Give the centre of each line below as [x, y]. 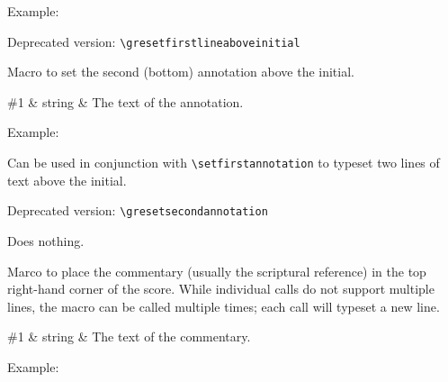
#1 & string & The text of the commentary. [129, 337]
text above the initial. [67, 180]
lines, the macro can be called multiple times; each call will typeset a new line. [224, 306]
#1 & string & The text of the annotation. [125, 101]
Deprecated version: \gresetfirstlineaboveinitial [154, 41]
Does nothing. [46, 240]
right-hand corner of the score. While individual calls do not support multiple [221, 289]
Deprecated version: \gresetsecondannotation [138, 210]
